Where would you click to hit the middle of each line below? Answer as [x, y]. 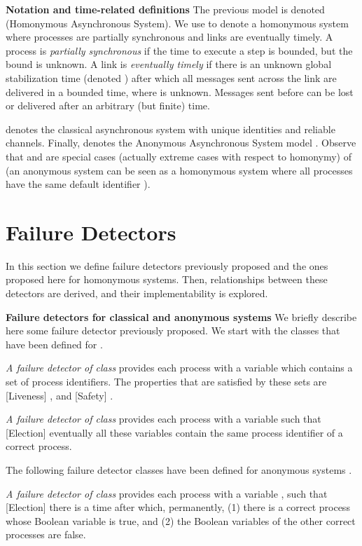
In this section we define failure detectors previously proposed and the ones [167, 265]
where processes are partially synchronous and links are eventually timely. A [169, 37]
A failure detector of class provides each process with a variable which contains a [179, 368]
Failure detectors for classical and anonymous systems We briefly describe [181, 316]
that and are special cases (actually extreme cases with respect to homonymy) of [179, 156]
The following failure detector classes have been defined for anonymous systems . [179, 469]
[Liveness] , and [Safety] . [60, 395]
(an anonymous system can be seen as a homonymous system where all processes [179, 170]
